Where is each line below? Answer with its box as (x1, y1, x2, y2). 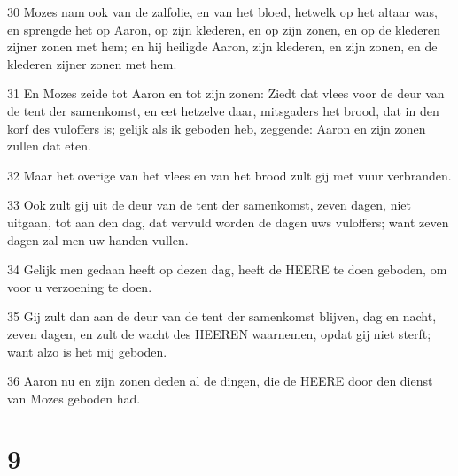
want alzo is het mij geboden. (7, 342, 167, 360)
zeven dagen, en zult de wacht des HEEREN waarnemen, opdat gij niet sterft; (7, 324, 431, 342)
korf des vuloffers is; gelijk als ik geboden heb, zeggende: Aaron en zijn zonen (7, 119, 426, 137)
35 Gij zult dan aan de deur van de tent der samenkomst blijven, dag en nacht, (7, 307, 437, 326)
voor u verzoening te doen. (7, 277, 152, 296)
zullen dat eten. (7, 136, 91, 155)
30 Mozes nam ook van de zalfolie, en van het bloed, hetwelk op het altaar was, (7, 3, 438, 20)
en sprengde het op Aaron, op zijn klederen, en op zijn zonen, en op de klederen (7, 19, 441, 38)
